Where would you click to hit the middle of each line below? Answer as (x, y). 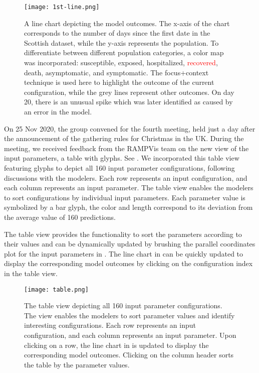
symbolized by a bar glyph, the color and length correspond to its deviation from (128, 207)
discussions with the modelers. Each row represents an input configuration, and (126, 177)
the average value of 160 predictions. (60, 217)
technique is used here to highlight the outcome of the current (119, 82)
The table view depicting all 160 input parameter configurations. (123, 305)
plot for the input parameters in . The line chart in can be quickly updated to (124, 253)
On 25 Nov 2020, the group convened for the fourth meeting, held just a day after (130, 128)
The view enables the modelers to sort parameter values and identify (129, 315)
